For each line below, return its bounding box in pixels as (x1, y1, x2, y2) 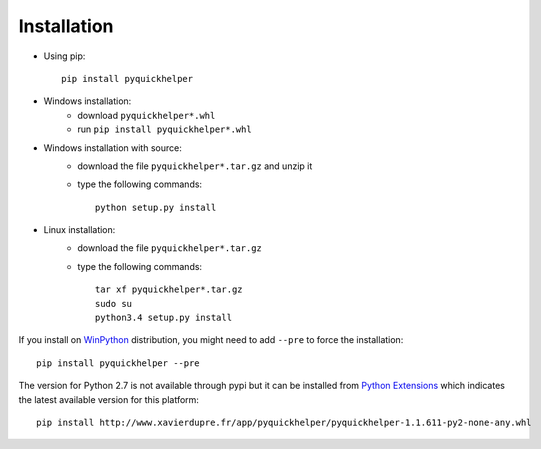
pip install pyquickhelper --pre (36, 357, 200, 369)
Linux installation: (43, 224, 116, 236)
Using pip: (43, 50, 86, 62)
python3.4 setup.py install (95, 312, 233, 324)
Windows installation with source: (43, 141, 182, 154)
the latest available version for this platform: (18, 393, 200, 405)
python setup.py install (95, 201, 217, 213)
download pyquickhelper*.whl (77, 109, 216, 121)
